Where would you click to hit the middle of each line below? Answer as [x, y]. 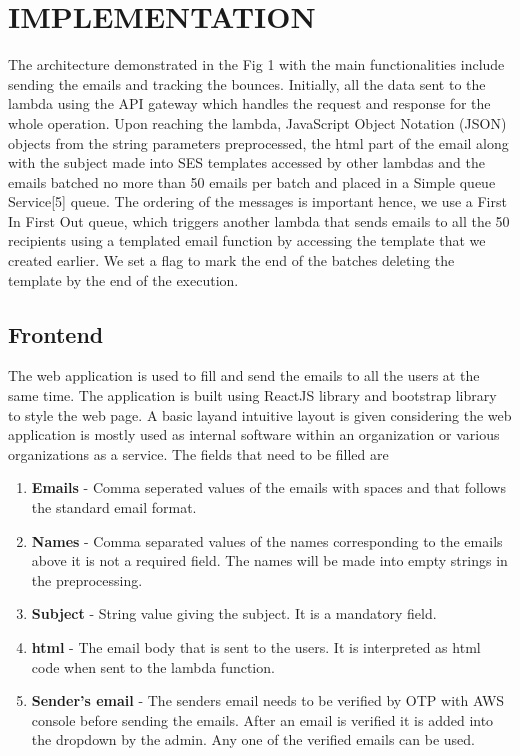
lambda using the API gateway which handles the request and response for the [249, 103]
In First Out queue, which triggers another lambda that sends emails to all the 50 [259, 220]
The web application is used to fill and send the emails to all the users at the [244, 375]
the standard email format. [114, 507]
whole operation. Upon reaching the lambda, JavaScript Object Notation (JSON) [257, 122]
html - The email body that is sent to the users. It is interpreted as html [256, 646]
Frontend [56, 333]
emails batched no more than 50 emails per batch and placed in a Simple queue [252, 181]
